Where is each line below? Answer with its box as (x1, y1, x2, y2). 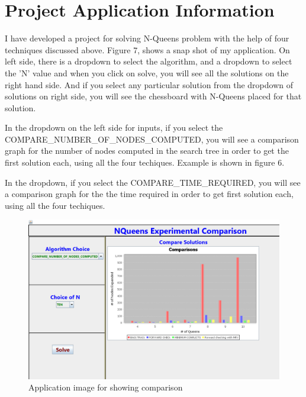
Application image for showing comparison (28, 381, 183, 393)
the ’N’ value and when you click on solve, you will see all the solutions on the (5, 66, 289, 79)
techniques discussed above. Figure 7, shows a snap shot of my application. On (5, 43, 290, 56)
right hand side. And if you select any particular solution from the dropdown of (5, 78, 293, 91)
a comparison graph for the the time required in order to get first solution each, (5, 188, 294, 200)
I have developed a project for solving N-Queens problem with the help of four (5, 32, 289, 44)
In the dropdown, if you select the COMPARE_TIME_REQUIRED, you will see (5, 176, 301, 188)
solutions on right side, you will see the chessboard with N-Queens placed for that (5, 90, 302, 102)
